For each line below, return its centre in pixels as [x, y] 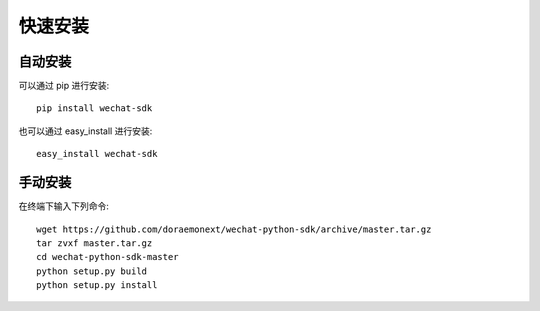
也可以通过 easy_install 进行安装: [85, 131]
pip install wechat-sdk [94, 108]
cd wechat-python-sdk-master [107, 257]
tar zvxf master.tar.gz [94, 243]
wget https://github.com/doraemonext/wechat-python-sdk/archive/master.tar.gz [234, 229]
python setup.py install [97, 285]
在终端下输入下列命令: [64, 206]
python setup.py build [92, 271]
